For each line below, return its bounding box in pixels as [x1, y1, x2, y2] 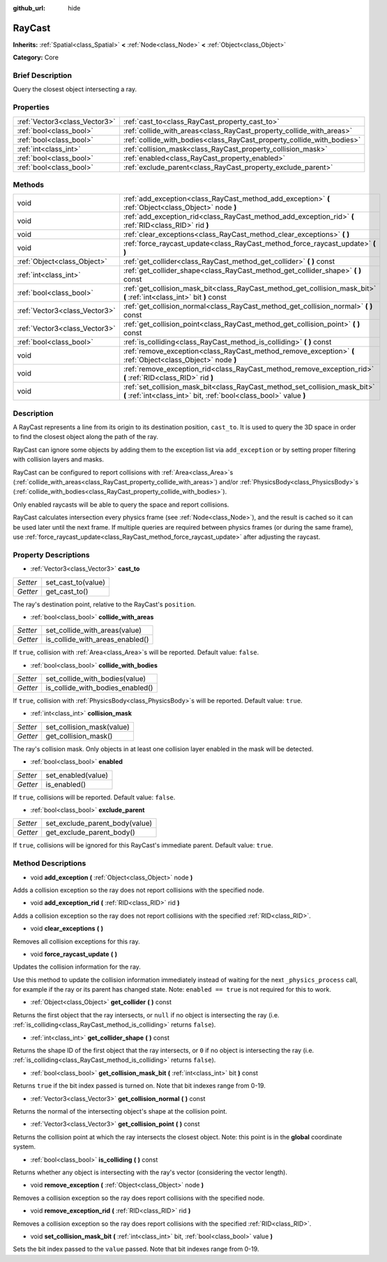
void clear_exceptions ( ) [30, 924, 104, 933]
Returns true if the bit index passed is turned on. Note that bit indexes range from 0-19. [13, 1082, 266, 1090]
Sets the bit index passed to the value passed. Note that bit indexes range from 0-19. [13, 1245, 259, 1254]
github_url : [13, 4, 45, 12]
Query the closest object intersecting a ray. [13, 85, 137, 93]
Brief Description [13, 70, 73, 80]
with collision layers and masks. [13, 455, 105, 463]
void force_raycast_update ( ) [30, 950, 118, 958]
